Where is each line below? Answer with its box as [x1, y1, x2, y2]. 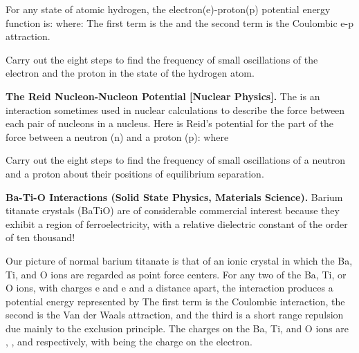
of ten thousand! [6, 230, 75, 245]
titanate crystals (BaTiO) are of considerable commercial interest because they [6, 203, 340, 218]
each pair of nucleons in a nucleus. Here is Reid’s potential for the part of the [6, 116, 333, 131]
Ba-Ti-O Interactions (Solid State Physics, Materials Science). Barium [6, 189, 343, 204]
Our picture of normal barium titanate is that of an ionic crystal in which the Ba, [6, 253, 353, 267]
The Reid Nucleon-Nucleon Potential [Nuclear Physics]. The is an [6, 88, 320, 103]
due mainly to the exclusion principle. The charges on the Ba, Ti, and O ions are [6, 321, 349, 335]
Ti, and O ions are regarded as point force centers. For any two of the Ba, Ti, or [6, 267, 347, 281]
